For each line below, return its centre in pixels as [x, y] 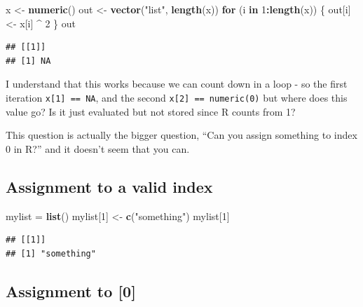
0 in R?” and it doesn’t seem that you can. [98, 148]
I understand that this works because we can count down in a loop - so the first [177, 84]
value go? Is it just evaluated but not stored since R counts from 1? [151, 111]
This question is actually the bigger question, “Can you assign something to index [181, 135]
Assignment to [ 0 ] [71, 291]
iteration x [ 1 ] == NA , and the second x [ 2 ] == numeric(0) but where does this [177, 97]
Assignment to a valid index [109, 186]
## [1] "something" [51, 253]
